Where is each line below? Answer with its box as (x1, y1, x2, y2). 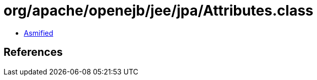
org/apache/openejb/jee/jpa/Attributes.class (4, 2, 313, 19)
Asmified (24, 28, 54, 37)
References (4, 46, 63, 59)
